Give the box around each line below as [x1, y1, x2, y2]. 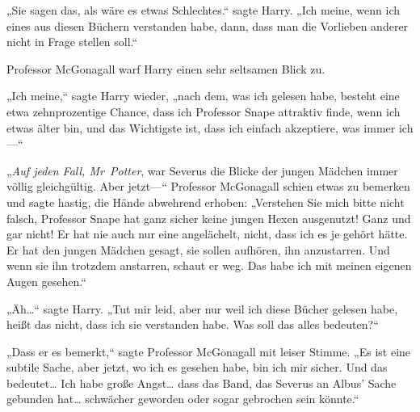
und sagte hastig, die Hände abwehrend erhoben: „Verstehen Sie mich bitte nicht [6, 193, 405, 210]
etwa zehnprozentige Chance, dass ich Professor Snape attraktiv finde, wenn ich [6, 103, 401, 120]
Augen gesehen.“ [6, 272, 86, 289]
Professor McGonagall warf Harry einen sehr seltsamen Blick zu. [6, 60, 325, 77]
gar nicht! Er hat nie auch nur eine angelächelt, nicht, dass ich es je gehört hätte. [6, 225, 408, 242]
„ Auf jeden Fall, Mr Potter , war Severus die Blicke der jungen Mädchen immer [6, 162, 398, 179]
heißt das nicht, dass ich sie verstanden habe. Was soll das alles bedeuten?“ [6, 316, 379, 333]
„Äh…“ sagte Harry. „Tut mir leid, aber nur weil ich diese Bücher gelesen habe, [6, 300, 398, 317]
